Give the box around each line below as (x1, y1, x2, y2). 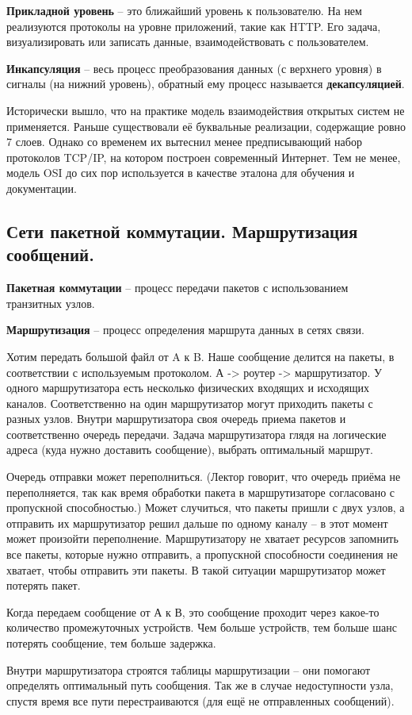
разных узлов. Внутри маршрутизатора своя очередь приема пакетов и (6, 410, 346, 427)
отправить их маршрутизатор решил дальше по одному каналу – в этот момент (6, 514, 388, 531)
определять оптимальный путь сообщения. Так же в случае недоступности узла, (6, 677, 394, 694)
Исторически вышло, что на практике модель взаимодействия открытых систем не (6, 102, 405, 118)
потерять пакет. (6, 577, 81, 594)
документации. (6, 179, 77, 196)
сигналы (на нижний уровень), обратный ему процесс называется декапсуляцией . (6, 75, 405, 92)
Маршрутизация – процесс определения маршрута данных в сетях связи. (6, 321, 364, 338)
